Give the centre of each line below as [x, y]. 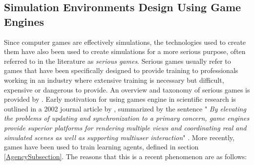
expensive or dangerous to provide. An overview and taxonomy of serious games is [127, 89]
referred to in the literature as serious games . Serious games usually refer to [117, 61]
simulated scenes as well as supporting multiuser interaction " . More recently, [119, 137]
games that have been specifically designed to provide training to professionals [121, 70]
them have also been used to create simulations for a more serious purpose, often [125, 51]
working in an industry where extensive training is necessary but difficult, [114, 80]
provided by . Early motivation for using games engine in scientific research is [120, 99]
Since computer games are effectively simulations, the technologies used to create [125, 42]
